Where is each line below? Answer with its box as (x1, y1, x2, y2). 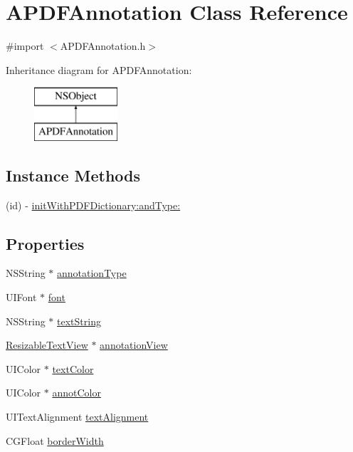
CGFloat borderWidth (6, 433, 104, 448)
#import (6, 38, 44, 53)
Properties (6, 232, 85, 254)
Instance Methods (6, 164, 140, 186)
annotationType (57, 266, 127, 280)
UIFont (6, 290, 37, 305)
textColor (52, 361, 94, 376)
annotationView (100, 337, 168, 352)
